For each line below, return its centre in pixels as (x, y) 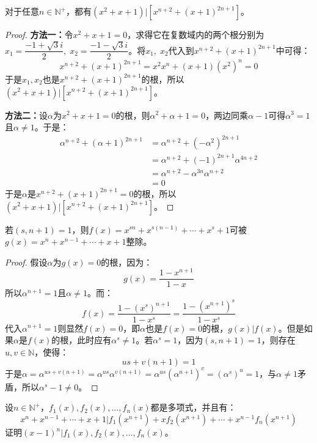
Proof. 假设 (26, 262)
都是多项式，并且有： (193, 407)
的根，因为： (127, 262)
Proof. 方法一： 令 (39, 34)
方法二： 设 (26, 115)
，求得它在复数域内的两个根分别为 (196, 34)
